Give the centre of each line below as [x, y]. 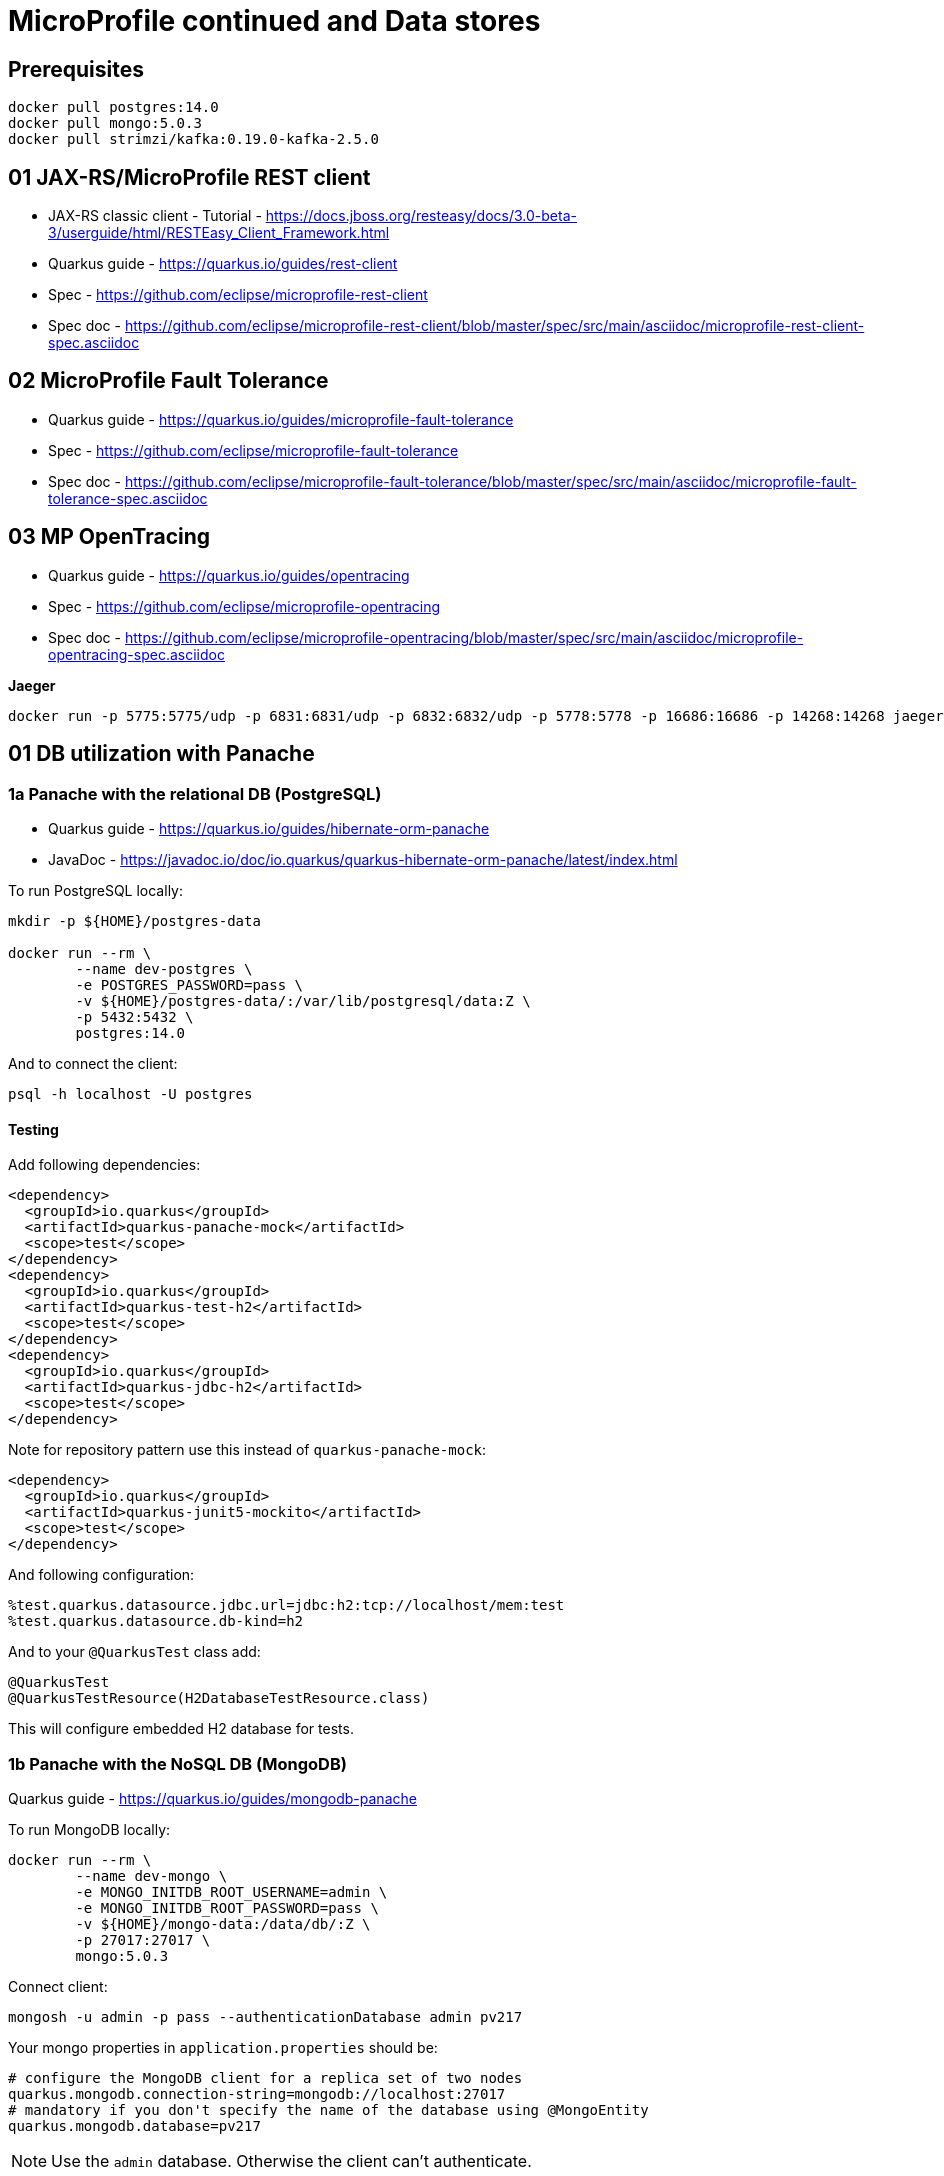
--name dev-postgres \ [164, 968]
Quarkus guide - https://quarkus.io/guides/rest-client [223, 264]
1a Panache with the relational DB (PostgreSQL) [195, 793]
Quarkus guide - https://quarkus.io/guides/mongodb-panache [212, 1798]
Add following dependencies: [104, 1165]
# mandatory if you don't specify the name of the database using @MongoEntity [328, 2109]
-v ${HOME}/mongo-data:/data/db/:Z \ [223, 1923]
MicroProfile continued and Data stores [274, 21]
